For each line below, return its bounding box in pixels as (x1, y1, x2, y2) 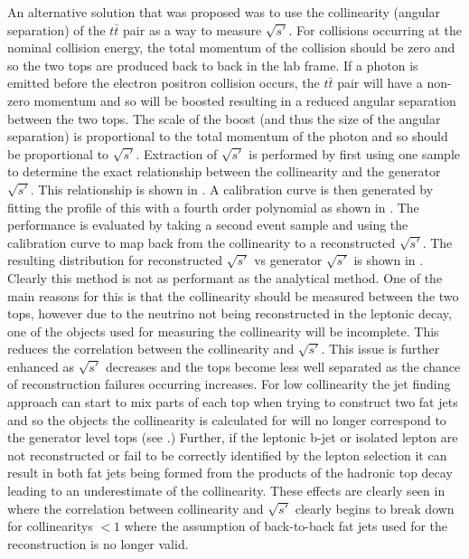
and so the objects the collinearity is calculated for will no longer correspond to (7, 410, 446, 429)
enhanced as (7, 356, 74, 375)
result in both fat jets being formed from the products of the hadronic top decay (7, 463, 453, 482)
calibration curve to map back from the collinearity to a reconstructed (7, 232, 396, 251)
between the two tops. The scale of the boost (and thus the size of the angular (7, 109, 441, 128)
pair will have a (337, 73, 423, 92)
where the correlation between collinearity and (7, 498, 264, 517)
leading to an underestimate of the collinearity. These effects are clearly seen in (7, 481, 446, 500)
